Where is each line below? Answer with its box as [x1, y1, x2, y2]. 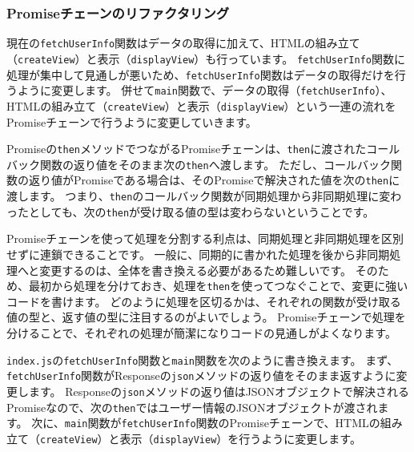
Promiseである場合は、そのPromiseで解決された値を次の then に [73, 172, 400, 188]
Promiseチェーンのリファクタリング [6, 2, 230, 22]
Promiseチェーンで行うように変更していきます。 [6, 113, 257, 130]
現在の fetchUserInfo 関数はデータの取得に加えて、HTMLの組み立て [6, 34, 360, 51]
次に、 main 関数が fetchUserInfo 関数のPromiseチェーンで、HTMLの [31, 414, 380, 431]
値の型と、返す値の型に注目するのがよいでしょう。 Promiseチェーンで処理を [6, 309, 406, 325]
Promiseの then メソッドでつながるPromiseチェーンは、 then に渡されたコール [6, 140, 400, 157]
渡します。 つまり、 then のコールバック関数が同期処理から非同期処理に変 [6, 188, 391, 204]
